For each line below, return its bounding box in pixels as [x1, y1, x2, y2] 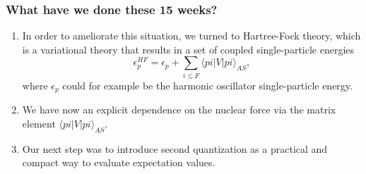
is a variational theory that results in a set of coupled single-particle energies [22, 42, 355, 56]
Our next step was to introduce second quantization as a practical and [22, 141, 328, 156]
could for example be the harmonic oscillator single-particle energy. [62, 77, 353, 92]
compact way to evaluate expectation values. [22, 155, 216, 170]
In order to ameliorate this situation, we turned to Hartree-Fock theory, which [22, 28, 361, 43]
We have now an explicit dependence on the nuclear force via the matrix [22, 102, 336, 117]
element [22, 116, 56, 130]
